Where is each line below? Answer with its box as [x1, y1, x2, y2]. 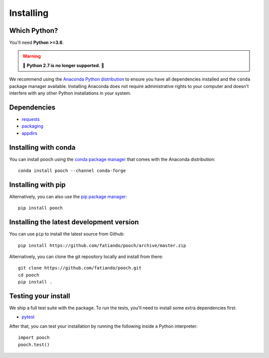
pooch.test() [18, 342, 50, 348]
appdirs [21, 130, 37, 136]
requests [21, 116, 40, 122]
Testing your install [9, 291, 70, 300]
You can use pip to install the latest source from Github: [9, 231, 125, 237]
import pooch [18, 335, 50, 341]
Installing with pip [9, 180, 66, 189]
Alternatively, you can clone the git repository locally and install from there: [9, 254, 163, 260]
